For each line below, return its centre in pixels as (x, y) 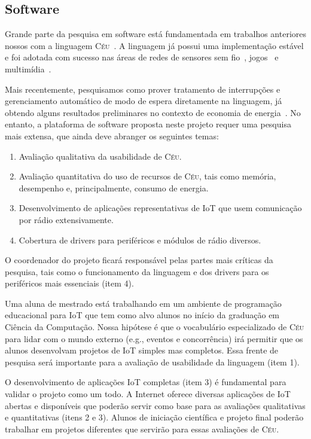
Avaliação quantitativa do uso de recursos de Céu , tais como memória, (147, 176)
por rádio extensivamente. (66, 219)
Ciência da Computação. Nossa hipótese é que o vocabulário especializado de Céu (155, 327)
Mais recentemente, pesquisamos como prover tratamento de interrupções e (143, 89)
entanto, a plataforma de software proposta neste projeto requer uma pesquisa (148, 124)
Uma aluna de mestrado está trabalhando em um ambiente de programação (143, 303)
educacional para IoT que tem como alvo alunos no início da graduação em (142, 315)
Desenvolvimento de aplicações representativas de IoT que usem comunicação (160, 208)
